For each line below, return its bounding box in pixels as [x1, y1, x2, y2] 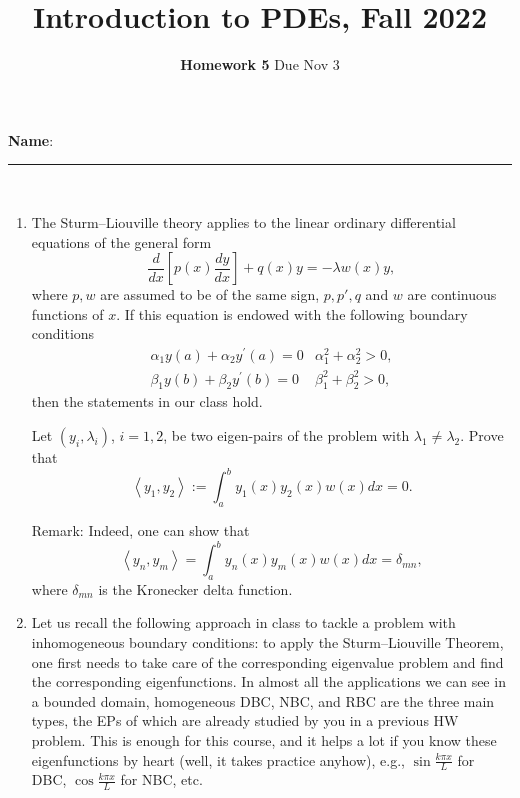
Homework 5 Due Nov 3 [180, 54, 340, 75]
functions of [31, 303, 104, 324]
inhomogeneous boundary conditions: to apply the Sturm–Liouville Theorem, [31, 632, 504, 653]
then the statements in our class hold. [31, 391, 263, 412]
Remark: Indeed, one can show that [31, 519, 250, 540]
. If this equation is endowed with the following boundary [116, 303, 468, 324]
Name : [8, 129, 54, 150]
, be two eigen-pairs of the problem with [163, 425, 410, 446]
